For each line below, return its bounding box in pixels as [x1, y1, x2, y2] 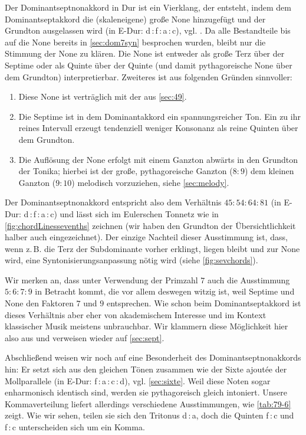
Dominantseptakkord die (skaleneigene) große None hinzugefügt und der [5, 12, 266, 25]
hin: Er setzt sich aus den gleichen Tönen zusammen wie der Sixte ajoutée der [5, 363, 287, 375]
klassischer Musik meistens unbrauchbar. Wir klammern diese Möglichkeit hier [5, 320, 288, 332]
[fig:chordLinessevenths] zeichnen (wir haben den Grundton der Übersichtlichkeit [5, 219, 296, 231]
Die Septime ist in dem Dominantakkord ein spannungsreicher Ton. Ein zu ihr [18, 110, 301, 122]
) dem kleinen [244, 165, 294, 177]
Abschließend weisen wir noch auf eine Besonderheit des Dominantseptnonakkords [5, 351, 301, 364]
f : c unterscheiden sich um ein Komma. [5, 421, 145, 433]
